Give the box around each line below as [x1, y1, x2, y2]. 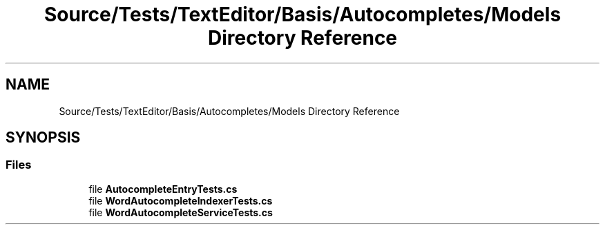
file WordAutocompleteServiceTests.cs [88, 206, 273, 218]
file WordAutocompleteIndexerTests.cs [88, 194, 273, 207]
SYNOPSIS [6, 129, 81, 147]
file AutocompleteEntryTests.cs [88, 182, 238, 195]
